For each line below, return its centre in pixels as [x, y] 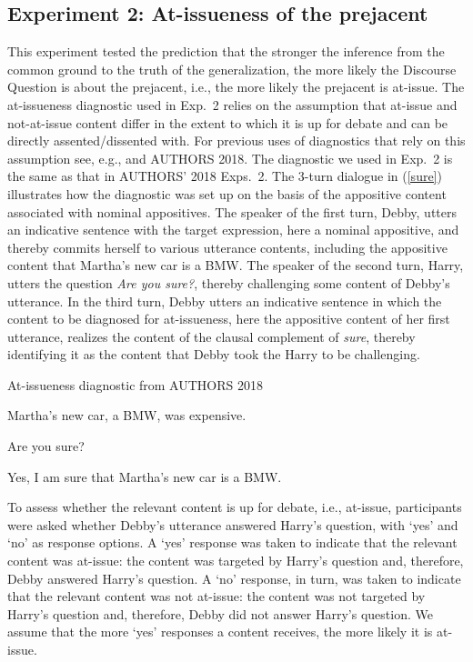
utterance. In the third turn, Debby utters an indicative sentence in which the [225, 301]
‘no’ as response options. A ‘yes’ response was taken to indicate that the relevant [232, 542]
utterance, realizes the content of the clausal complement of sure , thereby [211, 336]
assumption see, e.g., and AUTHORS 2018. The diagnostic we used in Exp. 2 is [230, 158]
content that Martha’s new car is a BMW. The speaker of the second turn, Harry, [236, 265]
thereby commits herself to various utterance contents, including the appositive [227, 247]
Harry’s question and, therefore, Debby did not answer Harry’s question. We [220, 613]
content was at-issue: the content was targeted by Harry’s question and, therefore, [236, 561]
